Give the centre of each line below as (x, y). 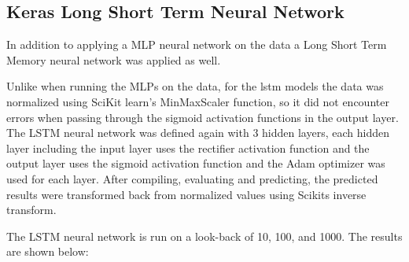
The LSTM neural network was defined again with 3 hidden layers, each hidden (198, 133)
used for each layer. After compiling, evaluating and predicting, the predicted (192, 178)
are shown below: (48, 251)
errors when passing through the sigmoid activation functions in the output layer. (203, 117)
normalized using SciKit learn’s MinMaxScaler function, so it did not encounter (198, 101)
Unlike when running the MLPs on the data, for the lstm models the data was (195, 86)
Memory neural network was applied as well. (114, 59)
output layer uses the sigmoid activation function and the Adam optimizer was (196, 163)
